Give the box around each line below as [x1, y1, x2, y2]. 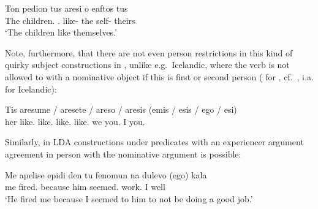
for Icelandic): [5, 82, 57, 95]
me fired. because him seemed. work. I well [5, 180, 165, 193]
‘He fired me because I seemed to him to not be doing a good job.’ [5, 192, 253, 205]
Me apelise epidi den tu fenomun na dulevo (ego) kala [5, 168, 207, 181]
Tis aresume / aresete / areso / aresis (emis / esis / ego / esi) [5, 103, 237, 116]
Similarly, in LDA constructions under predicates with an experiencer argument [5, 135, 304, 148]
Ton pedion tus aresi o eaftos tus [5, 2, 128, 14]
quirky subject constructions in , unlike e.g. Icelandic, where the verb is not [5, 58, 290, 71]
